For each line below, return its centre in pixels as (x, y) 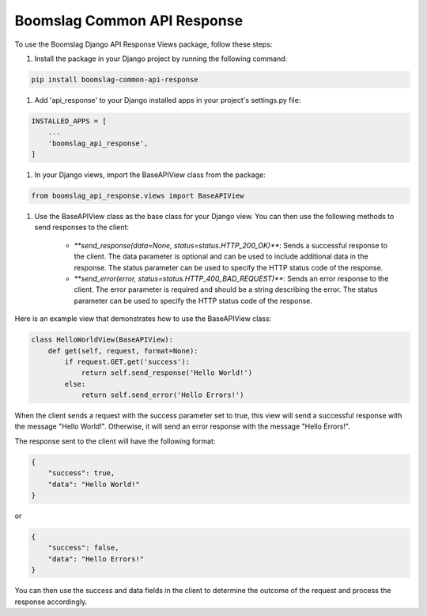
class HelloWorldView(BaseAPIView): (102, 340)
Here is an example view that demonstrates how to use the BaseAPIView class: (143, 319)
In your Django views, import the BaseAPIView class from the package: (150, 175)
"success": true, (81, 473)
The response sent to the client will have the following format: (115, 441)
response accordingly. (51, 602)
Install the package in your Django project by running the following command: (161, 59)
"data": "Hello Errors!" (96, 559)
